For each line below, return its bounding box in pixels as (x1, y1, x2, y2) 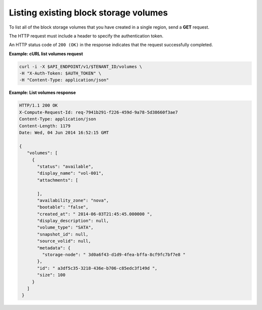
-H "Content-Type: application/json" (19, 77, 109, 83)
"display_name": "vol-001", (37, 170, 104, 176)
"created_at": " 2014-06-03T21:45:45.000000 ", (37, 211, 152, 217)
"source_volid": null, (37, 238, 91, 244)
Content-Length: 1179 (19, 123, 71, 128)
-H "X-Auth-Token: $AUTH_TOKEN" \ (19, 71, 101, 76)
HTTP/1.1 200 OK (19, 103, 58, 108)
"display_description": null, (37, 218, 109, 224)
